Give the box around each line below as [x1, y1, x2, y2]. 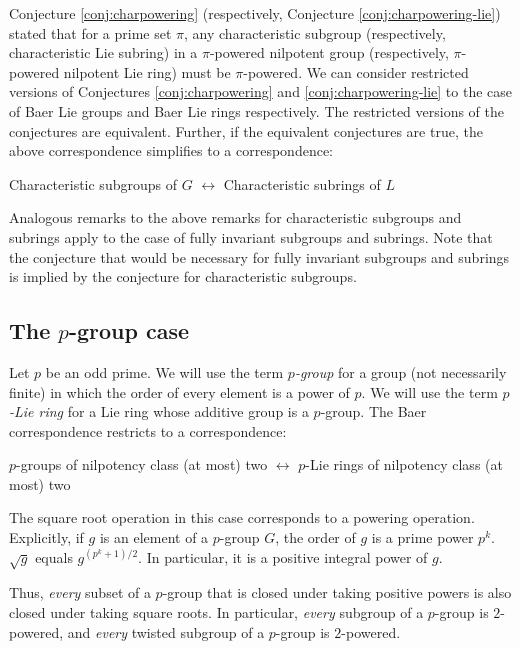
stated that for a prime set [9, 22, 172, 43]
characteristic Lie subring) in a [9, 42, 198, 63]
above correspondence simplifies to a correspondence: [9, 140, 334, 161]
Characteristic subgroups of [9, 173, 177, 194]
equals [35, 546, 73, 567]
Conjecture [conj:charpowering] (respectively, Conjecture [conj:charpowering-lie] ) [9, 3, 501, 23]
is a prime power [371, 527, 474, 548]
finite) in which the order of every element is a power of [9, 381, 350, 402]
